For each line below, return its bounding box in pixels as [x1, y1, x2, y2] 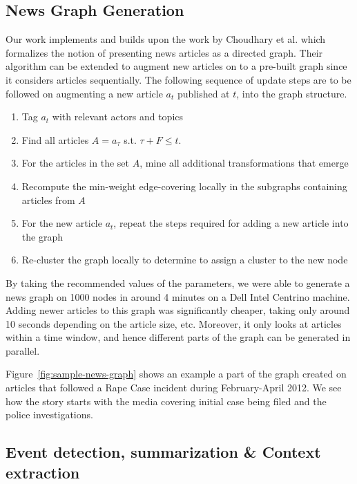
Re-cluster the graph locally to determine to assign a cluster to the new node [21, 252, 348, 267]
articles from [21, 192, 75, 207]
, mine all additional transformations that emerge [139, 156, 349, 170]
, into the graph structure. [236, 86, 347, 100]
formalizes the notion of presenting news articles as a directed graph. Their [6, 45, 323, 59]
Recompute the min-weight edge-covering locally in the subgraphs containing [21, 178, 347, 193]
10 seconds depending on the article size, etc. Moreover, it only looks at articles [6, 316, 342, 331]
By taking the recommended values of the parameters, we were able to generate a [6, 275, 350, 290]
